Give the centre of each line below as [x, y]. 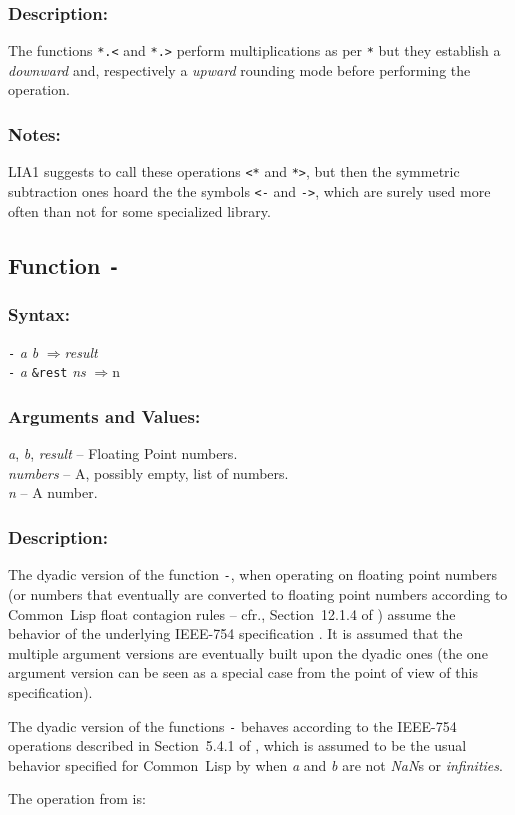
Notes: [34, 133]
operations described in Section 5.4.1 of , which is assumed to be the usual [237, 745]
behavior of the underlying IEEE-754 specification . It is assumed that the [235, 633]
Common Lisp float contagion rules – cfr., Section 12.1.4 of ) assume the [232, 613]
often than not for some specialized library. [139, 210]
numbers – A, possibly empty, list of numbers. [148, 472]
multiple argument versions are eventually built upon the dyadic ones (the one [248, 652]
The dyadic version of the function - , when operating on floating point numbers [252, 574]
